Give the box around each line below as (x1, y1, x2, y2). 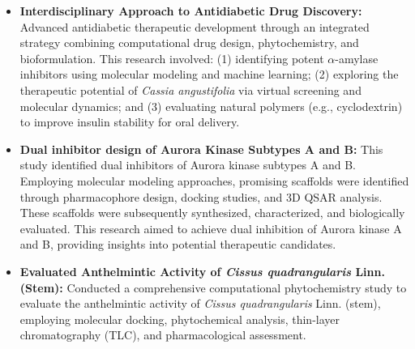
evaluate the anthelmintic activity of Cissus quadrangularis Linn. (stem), (19, 295, 381, 312)
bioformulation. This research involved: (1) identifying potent (19, 49, 324, 66)
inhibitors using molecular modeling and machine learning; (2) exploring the (19, 66, 399, 83)
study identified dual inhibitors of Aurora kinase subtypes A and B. (19, 156, 356, 173)
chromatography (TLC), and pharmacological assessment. (19, 326, 306, 343)
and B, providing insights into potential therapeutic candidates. (19, 236, 336, 253)
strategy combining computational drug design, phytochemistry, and (19, 34, 359, 51)
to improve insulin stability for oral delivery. (19, 113, 240, 130)
